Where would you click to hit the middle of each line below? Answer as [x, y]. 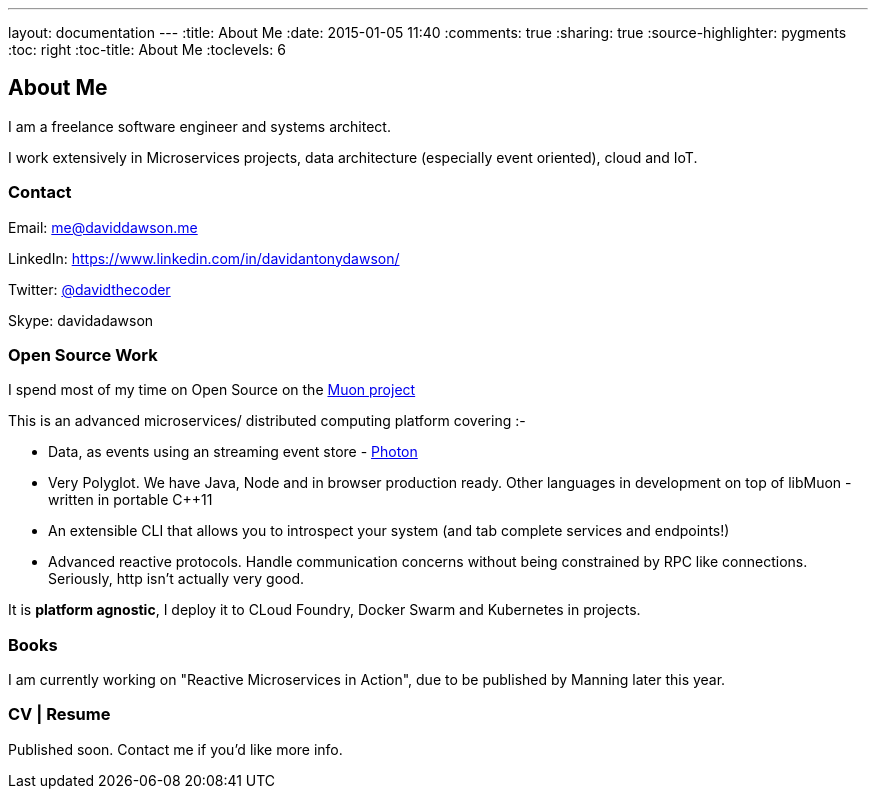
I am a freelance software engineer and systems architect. [199, 126]
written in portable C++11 [130, 500]
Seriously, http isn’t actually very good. [176, 579]
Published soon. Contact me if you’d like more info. [175, 749]
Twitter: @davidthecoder [89, 289]
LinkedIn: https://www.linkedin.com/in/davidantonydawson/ [204, 258]
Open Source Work [83, 354]
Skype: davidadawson [81, 320]
